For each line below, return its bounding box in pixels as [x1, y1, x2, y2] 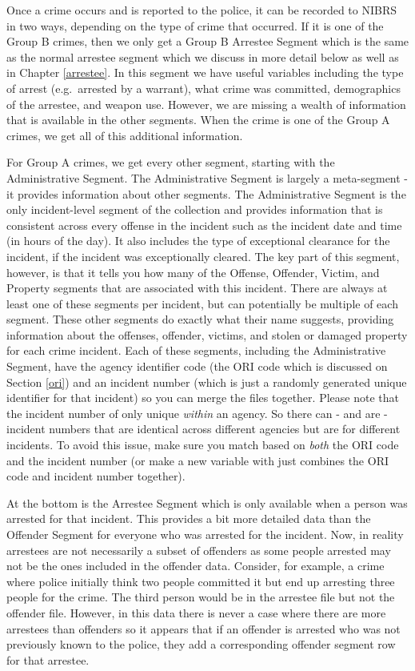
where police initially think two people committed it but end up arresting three [6, 573, 395, 589]
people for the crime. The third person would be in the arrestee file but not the [6, 589, 395, 605]
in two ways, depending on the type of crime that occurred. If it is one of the [6, 17, 384, 34]
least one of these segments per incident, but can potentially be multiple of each [6, 295, 398, 311]
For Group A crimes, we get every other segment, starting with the [6, 154, 335, 171]
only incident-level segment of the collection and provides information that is [6, 201, 383, 218]
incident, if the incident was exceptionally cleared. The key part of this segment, [6, 247, 400, 264]
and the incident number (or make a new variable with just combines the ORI [6, 452, 389, 468]
